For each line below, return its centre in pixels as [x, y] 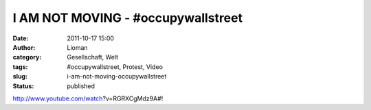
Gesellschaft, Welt [93, 57]
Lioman [78, 47]
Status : [23, 86]
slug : [20, 77]
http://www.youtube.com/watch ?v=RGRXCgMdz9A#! [88, 98]
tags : [20, 67]
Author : [24, 47]
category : [27, 57]
